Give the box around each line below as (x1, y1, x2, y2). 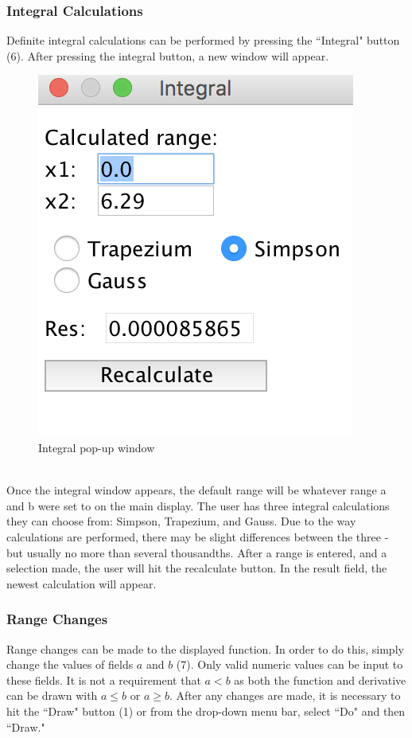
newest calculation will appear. (6, 575, 157, 592)
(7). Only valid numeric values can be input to (176, 656, 403, 673)
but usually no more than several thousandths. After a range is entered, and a (6, 544, 387, 560)
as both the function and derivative (234, 671, 406, 688)
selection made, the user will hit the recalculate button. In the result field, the (6, 560, 387, 576)
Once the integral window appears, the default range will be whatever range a (6, 482, 387, 498)
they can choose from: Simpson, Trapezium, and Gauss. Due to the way (6, 513, 356, 529)
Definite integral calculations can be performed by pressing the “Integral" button (6, 32, 400, 49)
